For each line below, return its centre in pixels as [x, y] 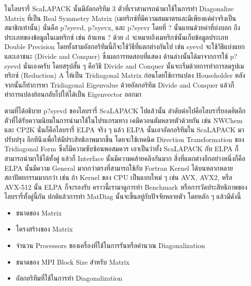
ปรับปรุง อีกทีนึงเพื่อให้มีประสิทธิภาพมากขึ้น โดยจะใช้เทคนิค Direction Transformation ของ [124, 139]
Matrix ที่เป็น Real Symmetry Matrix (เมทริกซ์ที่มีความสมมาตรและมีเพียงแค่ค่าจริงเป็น [120, 18]
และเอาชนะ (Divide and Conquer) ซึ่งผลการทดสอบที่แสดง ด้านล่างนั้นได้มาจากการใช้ [116, 56]
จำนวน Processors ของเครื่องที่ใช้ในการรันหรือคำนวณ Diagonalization [110, 245]
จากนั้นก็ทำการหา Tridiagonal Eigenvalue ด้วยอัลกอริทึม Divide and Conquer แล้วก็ [119, 84]
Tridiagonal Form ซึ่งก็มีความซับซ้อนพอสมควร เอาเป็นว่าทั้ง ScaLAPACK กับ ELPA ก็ [122, 149]
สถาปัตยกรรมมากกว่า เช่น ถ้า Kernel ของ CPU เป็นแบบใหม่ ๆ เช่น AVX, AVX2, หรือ [118, 177]
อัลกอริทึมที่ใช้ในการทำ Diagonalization [69, 278]
